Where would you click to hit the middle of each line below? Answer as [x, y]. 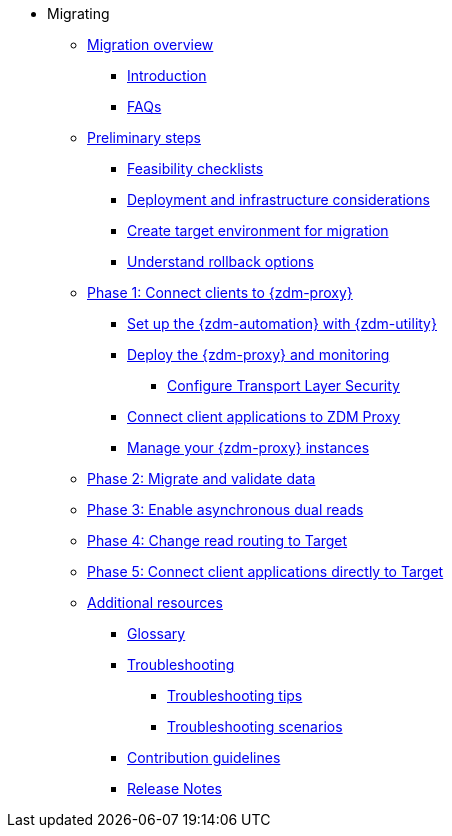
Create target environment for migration [258, 230]
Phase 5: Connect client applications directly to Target [265, 571]
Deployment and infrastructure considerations [278, 199]
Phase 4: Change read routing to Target [217, 540]
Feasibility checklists [195, 168]
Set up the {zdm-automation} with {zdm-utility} [282, 323]
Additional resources [155, 602]
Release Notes [174, 788]
